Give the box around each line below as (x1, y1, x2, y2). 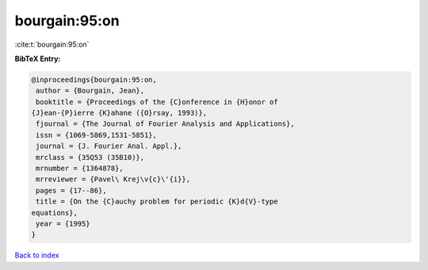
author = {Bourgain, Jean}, (36, 86, 145, 95)
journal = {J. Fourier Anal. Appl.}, (36, 142, 182, 150)
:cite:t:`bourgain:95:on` (14, 40, 90, 49)
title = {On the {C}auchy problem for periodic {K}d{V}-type (36, 197, 278, 206)
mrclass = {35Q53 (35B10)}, (36, 153, 145, 162)
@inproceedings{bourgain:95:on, (31, 75, 158, 84)
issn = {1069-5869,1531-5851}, (36, 131, 158, 139)
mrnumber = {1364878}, (36, 164, 124, 173)
